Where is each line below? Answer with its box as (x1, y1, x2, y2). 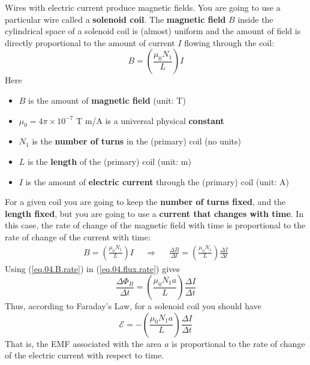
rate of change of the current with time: (5, 230, 151, 243)
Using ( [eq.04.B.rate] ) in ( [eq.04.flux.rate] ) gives (5, 262, 180, 274)
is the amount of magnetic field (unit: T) (28, 93, 186, 106)
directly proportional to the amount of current (5, 36, 175, 49)
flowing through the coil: (184, 36, 275, 49)
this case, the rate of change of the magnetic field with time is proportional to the (5, 219, 306, 231)
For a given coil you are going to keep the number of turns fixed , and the (5, 195, 286, 208)
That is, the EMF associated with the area (5, 337, 162, 349)
